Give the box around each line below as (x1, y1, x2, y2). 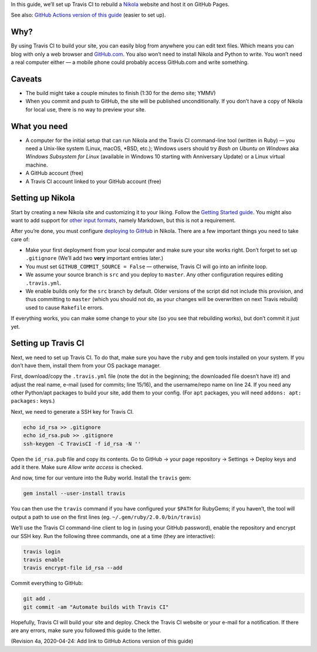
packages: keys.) (11, 397, 55, 404)
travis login (23, 548, 61, 555)
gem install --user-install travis (23, 490, 126, 497)
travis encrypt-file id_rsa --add (23, 565, 123, 572)
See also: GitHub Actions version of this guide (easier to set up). (11, 12, 166, 19)
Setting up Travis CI (11, 338, 85, 349)
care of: (11, 235, 30, 243)
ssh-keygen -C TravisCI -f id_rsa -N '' (23, 440, 141, 447)
